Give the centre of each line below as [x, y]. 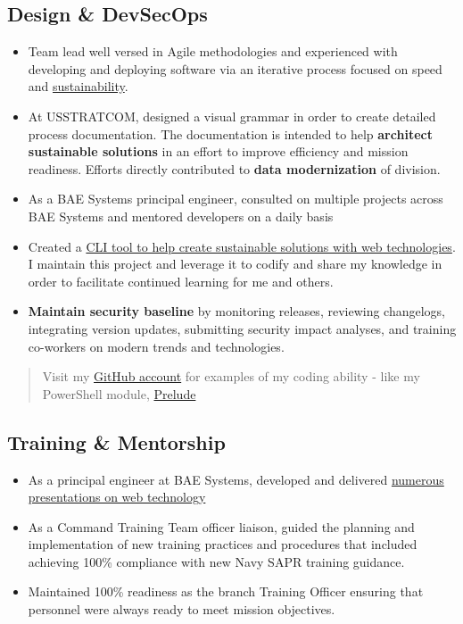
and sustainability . [78, 86]
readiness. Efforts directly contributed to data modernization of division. [234, 168]
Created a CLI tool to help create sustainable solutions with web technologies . [242, 246]
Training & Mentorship [116, 441]
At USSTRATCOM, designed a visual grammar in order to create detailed [232, 116]
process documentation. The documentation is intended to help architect [230, 133]
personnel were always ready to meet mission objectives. [182, 609]
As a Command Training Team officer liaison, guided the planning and [221, 526]
